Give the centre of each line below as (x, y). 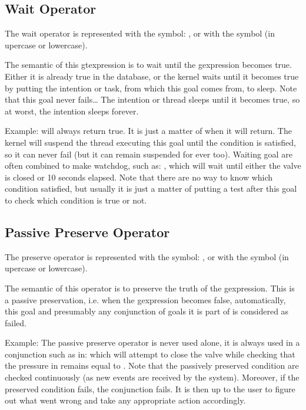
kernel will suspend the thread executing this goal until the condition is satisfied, (150, 142)
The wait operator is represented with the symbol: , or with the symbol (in (140, 33)
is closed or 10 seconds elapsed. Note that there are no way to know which (139, 177)
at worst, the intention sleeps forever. (72, 111)
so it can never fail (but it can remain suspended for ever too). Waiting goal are (149, 154)
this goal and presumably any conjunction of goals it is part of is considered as (147, 311)
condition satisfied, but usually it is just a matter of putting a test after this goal (151, 188)
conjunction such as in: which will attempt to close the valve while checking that (150, 354)
